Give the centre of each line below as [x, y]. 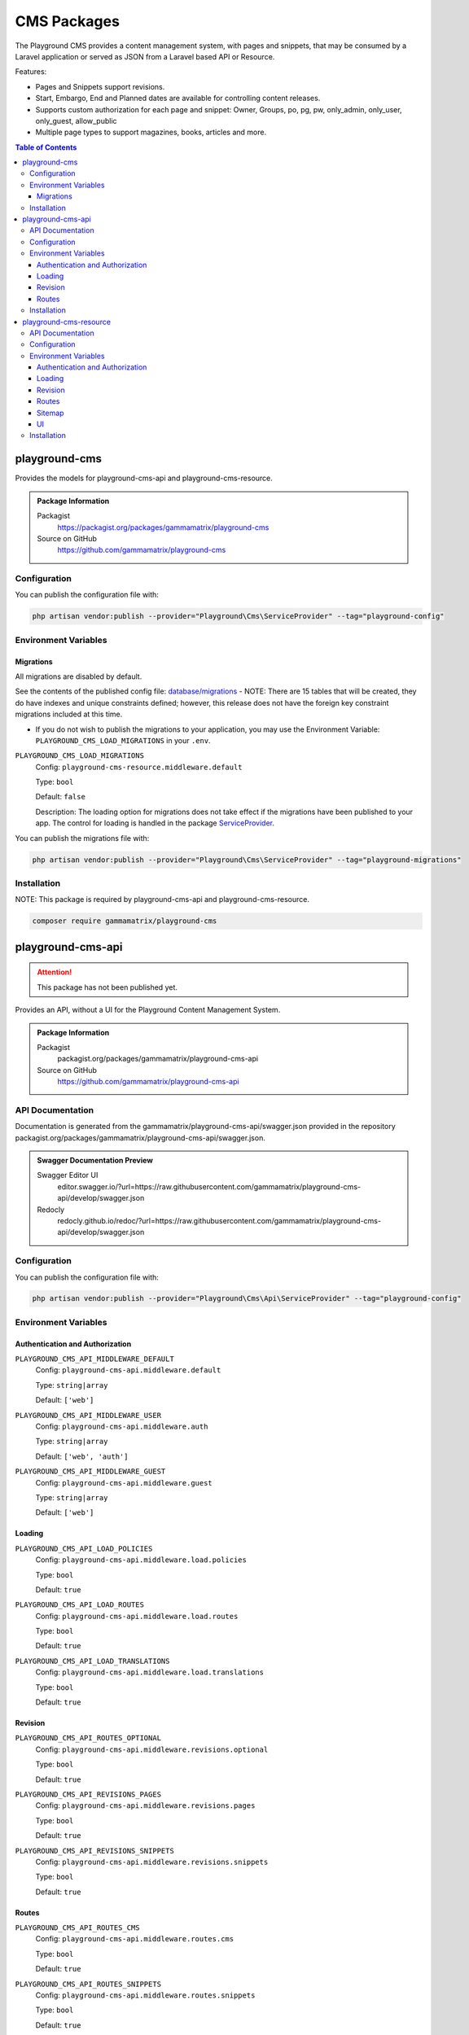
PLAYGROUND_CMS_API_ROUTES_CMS [77, 1928]
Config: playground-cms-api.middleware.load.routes [137, 1616]
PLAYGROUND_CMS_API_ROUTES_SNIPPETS [88, 1984]
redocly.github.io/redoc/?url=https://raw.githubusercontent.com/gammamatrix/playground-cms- [219, 1220]
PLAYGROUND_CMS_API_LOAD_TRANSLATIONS [92, 1661]
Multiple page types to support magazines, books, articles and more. [151, 132]
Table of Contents [46, 147]
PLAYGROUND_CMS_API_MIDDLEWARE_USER [88, 1415]
